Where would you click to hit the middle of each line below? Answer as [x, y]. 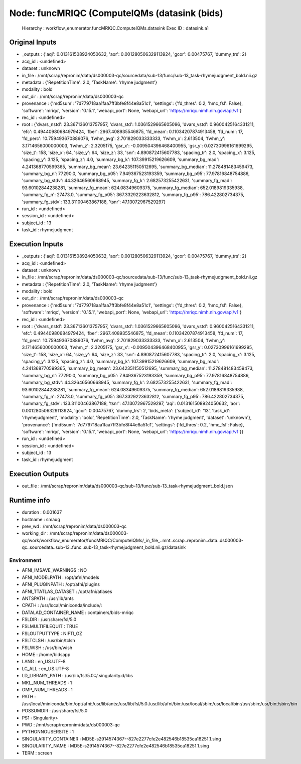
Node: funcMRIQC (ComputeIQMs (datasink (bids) [116, 13]
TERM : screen [37, 753]
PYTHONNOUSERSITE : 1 [48, 732]
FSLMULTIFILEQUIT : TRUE [50, 627]
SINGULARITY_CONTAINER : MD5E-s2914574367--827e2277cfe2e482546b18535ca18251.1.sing [121, 739]
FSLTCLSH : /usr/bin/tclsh [48, 641]
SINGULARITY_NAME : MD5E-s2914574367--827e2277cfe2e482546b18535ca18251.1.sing [115, 746]
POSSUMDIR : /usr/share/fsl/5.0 [55, 711]
